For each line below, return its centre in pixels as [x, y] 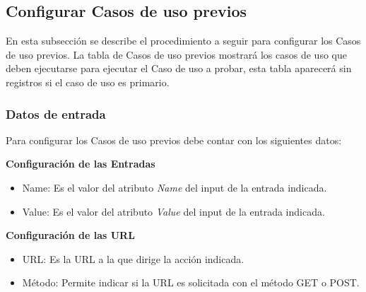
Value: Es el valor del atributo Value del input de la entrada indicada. [173, 211]
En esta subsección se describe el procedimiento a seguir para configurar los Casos [183, 41]
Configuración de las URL [70, 235]
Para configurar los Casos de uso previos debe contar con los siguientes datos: [174, 140]
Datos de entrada [56, 113]
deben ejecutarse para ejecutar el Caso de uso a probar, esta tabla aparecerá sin [179, 68]
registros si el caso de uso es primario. [88, 82]
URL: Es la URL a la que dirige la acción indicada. [133, 258]
